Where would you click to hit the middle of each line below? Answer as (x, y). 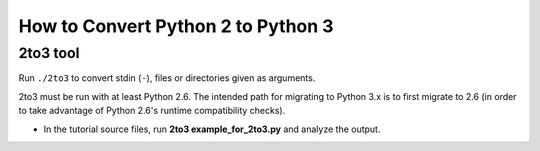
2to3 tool (49, 53)
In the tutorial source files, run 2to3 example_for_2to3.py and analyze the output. (212, 129)
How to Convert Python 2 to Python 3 (176, 26)
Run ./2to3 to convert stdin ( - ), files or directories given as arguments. (167, 78)
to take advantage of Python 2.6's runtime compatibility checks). (152, 111)
